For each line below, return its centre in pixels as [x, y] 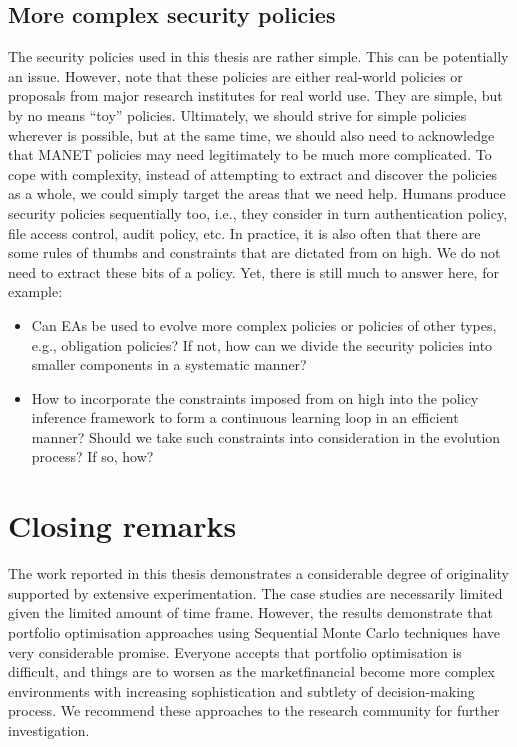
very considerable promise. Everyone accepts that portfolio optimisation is [235, 651]
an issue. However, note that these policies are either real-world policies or [235, 75]
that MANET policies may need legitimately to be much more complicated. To [250, 154]
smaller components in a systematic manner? [169, 364]
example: [35, 291]
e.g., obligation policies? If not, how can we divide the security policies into [262, 344]
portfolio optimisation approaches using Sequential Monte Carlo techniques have [254, 631]
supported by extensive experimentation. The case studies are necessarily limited [255, 592]
